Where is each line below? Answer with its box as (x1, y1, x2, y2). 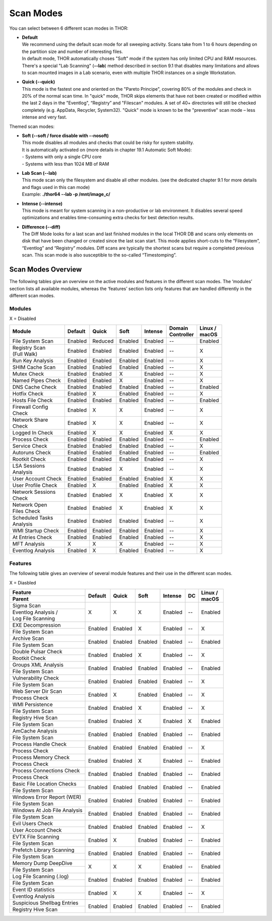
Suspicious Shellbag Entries (12, 899, 79, 906)
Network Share (12, 416, 48, 423)
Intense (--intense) (22, 201, 63, 207)
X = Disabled (9, 315, 36, 322)
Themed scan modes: (9, 123, 55, 129)
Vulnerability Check (12, 675, 59, 682)
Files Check (12, 508, 40, 515)
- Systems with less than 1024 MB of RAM (22, 161, 109, 167)
